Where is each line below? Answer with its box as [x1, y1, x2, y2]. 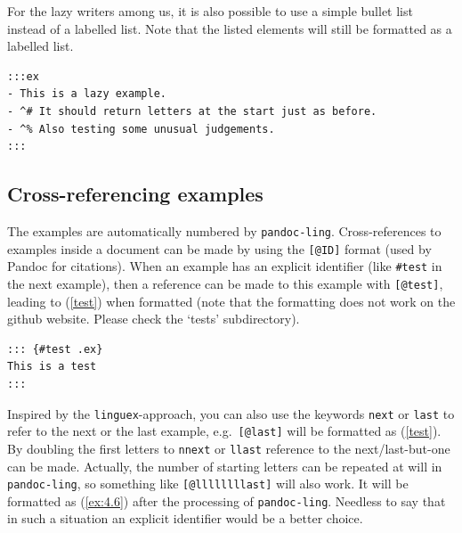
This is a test [7, 360, 97, 373]
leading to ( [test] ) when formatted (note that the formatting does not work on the [7, 291, 456, 310]
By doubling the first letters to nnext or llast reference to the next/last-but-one [7, 439, 450, 457]
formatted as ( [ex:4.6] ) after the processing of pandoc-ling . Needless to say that [7, 491, 446, 510]
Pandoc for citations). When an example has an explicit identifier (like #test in [7, 257, 442, 275]
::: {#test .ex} [7, 342, 103, 356]
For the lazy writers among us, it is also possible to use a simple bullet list [7, 2, 413, 20]
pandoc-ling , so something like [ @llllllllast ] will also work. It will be [7, 474, 409, 493]
